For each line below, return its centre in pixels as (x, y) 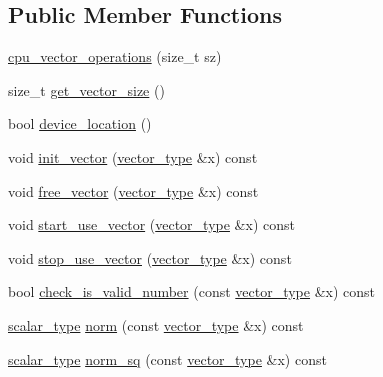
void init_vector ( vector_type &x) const (133, 156)
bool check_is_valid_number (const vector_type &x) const (192, 291)
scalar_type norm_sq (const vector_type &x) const (167, 358)
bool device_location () (80, 123)
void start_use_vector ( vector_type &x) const (151, 224)
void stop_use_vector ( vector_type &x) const (150, 257)
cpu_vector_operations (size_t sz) (115, 56)
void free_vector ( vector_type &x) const (133, 190)
